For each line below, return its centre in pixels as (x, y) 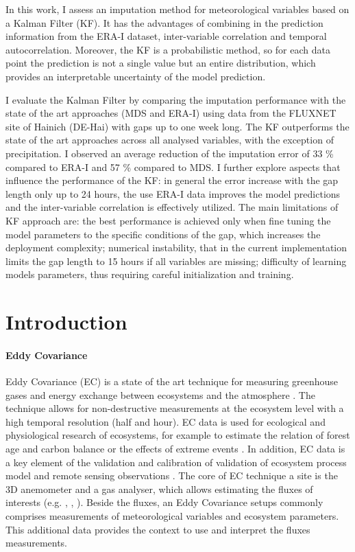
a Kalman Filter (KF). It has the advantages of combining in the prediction (164, 22)
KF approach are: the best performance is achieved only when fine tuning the (168, 220)
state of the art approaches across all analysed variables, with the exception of (170, 140)
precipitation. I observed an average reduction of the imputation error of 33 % (170, 153)
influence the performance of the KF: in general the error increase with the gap (172, 180)
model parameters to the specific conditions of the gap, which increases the (163, 234)
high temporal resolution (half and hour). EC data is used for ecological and (166, 421)
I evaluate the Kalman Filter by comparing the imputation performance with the (176, 99)
